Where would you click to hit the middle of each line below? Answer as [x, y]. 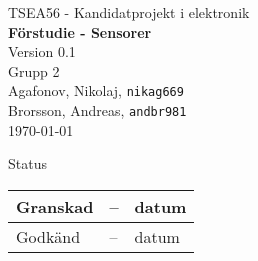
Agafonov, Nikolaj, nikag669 [96, 90]
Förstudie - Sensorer [80, 31]
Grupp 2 [34, 70]
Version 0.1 [42, 51]
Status [27, 163]
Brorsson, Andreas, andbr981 [97, 110]
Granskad [55, 206]
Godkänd [48, 236]
